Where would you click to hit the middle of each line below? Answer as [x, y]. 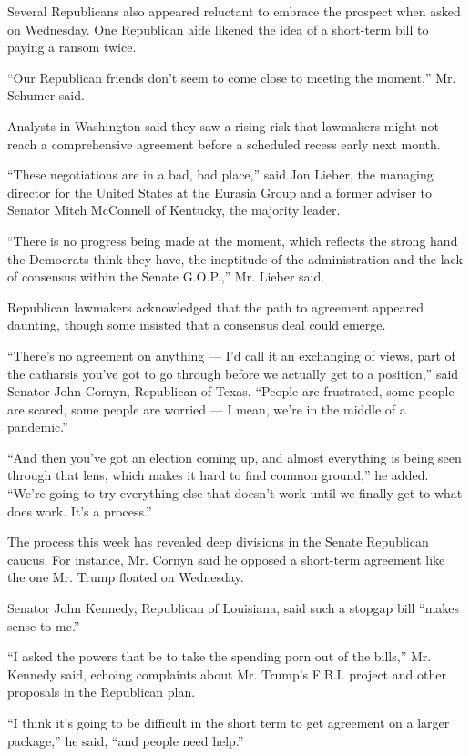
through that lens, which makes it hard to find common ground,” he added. [218, 475]
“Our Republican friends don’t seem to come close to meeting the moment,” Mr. [232, 77]
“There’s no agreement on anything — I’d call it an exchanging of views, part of [231, 355]
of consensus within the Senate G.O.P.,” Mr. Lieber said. [166, 276]
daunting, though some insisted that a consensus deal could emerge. [197, 325]
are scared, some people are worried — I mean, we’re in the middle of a [207, 409]
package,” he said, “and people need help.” [126, 740]
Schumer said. [46, 95]
